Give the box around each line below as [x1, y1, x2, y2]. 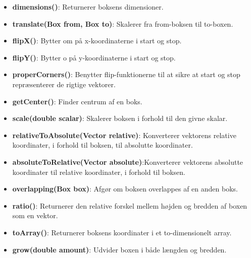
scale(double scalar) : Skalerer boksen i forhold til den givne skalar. [12, 113, 228, 123]
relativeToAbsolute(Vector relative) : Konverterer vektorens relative [12, 130, 236, 140]
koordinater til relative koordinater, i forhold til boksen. [12, 166, 186, 177]
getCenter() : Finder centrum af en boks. [12, 96, 142, 106]
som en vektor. [12, 210, 58, 221]
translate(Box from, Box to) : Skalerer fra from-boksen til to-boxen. [12, 18, 233, 29]
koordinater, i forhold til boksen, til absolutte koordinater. [12, 140, 193, 150]
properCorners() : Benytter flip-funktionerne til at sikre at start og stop [12, 69, 240, 80]
